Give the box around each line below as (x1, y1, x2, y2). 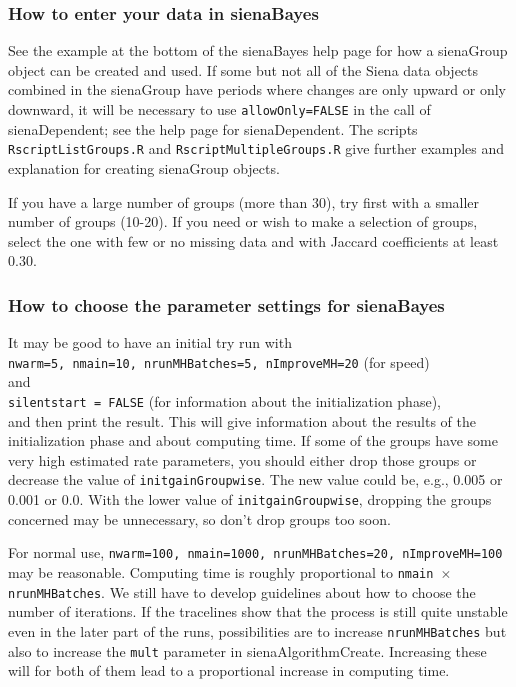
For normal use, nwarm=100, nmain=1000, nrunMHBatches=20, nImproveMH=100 (8, 542, 503, 563)
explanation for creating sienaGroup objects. (8, 157, 280, 178)
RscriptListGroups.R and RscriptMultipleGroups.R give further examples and (8, 138, 505, 159)
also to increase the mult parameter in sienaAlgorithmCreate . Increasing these (8, 640, 487, 661)
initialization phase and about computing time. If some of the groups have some (8, 430, 498, 451)
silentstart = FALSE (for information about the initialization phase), (8, 390, 441, 411)
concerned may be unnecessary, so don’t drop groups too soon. (8, 508, 391, 529)
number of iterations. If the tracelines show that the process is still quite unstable (8, 601, 508, 622)
